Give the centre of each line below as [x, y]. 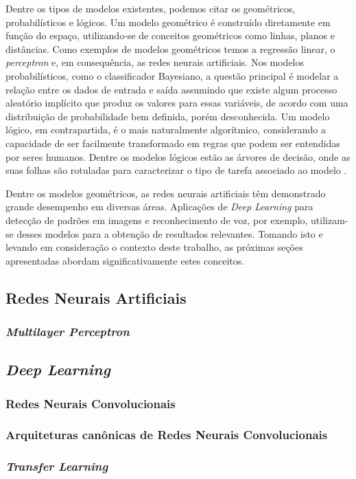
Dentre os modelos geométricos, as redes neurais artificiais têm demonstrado [166, 193]
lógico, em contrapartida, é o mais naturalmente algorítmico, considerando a [166, 130]
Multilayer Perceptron [68, 331]
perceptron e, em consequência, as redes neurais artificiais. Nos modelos [155, 62]
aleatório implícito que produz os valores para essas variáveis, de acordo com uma [177, 103]
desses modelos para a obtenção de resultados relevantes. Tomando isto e [170, 233]
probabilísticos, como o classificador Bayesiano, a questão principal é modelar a [172, 75]
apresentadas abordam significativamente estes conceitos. [125, 260]
